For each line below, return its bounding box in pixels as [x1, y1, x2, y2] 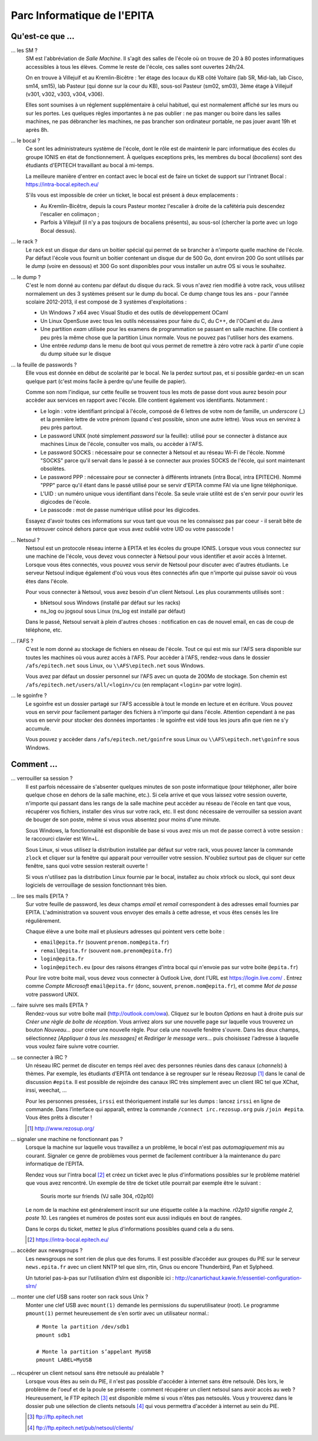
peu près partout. [40, 424, 82, 431]
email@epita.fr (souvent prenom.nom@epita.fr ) [40, 938, 169, 946]
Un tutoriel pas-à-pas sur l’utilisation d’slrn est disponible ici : [25, 1274, 174, 1281]
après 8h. [25, 126, 49, 133]
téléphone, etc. [25, 626, 62, 633]
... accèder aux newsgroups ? [11, 1247, 83, 1254]
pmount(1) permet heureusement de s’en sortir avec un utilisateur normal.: [25, 1310, 209, 1317]
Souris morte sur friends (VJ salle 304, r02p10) [40, 1193, 154, 1200]
